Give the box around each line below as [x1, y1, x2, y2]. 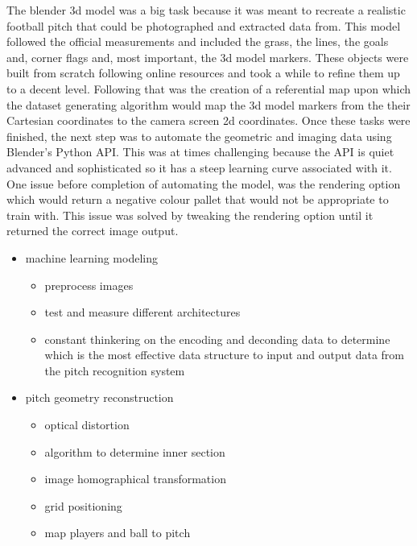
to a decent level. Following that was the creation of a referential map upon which [6, 80, 411, 97]
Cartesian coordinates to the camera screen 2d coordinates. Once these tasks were [6, 112, 411, 129]
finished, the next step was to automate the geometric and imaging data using [6, 127, 392, 144]
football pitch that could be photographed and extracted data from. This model [6, 17, 401, 34]
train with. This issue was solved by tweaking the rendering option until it [6, 206, 374, 223]
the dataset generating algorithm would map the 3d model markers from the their [6, 96, 411, 113]
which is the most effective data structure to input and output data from [44, 346, 404, 363]
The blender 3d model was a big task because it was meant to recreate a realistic [6, 2, 406, 18]
